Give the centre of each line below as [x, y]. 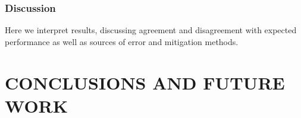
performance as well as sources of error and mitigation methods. [122, 41]
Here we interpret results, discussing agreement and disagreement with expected [151, 30]
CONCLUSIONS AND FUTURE [145, 82]
